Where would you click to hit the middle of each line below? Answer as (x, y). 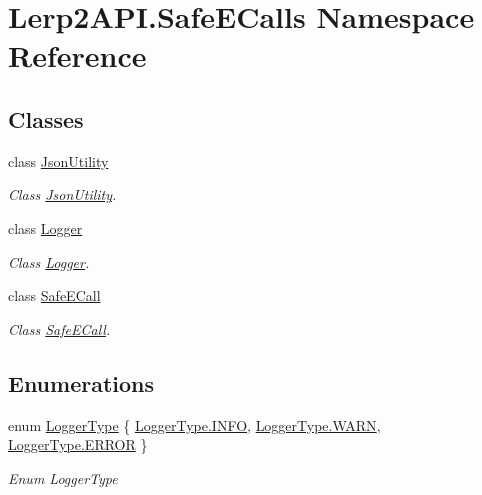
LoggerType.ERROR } (78, 444)
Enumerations (81, 382)
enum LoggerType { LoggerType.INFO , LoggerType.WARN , (194, 424)
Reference (77, 55)
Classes (46, 118)
